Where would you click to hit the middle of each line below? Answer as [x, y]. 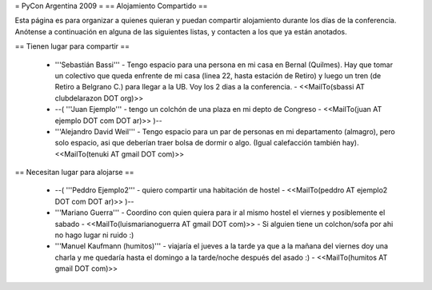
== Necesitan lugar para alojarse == [74, 173]
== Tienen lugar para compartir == [72, 46]
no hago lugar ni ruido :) [94, 235]
